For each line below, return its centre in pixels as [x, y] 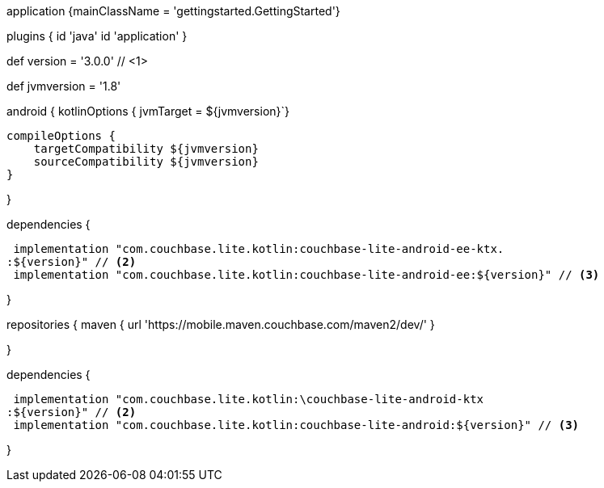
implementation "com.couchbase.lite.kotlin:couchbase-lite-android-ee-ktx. [259, 249]
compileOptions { [61, 136]
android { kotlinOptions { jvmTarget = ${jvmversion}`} [148, 111]
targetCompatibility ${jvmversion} [146, 149]
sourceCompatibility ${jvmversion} [146, 162]
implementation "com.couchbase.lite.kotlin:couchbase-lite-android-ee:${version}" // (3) [306, 275]
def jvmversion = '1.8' [64, 86]
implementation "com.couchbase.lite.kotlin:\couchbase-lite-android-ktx [249, 399]
